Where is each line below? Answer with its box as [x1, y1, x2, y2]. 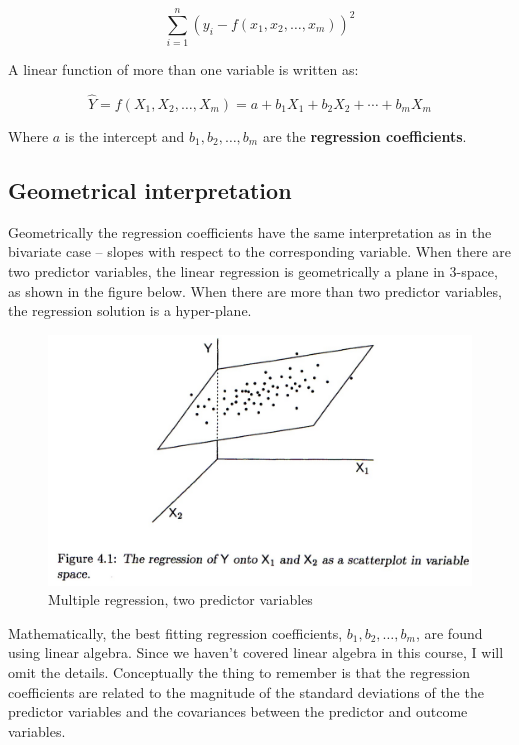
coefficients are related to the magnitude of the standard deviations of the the [8, 681, 484, 702]
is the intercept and [64, 125, 185, 146]
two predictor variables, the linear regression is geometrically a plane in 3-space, [8, 260, 498, 281]
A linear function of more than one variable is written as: [8, 59, 359, 80]
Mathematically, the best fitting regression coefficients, [8, 622, 343, 643]
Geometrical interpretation [8, 174, 292, 205]
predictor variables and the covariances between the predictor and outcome [8, 701, 468, 722]
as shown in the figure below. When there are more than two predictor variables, [8, 280, 502, 301]
